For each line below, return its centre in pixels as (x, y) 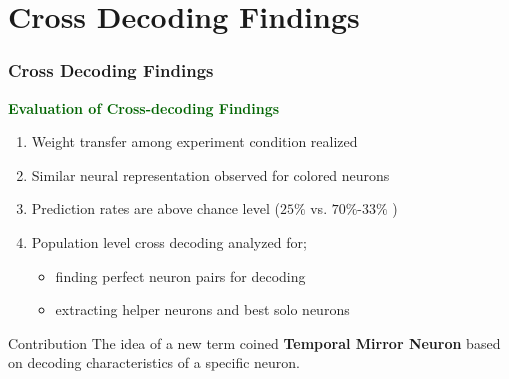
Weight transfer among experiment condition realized (194, 141)
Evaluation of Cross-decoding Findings (144, 107)
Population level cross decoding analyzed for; (169, 241)
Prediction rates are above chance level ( (155, 208)
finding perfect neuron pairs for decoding (180, 275)
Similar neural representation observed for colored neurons (210, 174)
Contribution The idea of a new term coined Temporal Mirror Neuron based (254, 342)
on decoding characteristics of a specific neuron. (154, 362)
